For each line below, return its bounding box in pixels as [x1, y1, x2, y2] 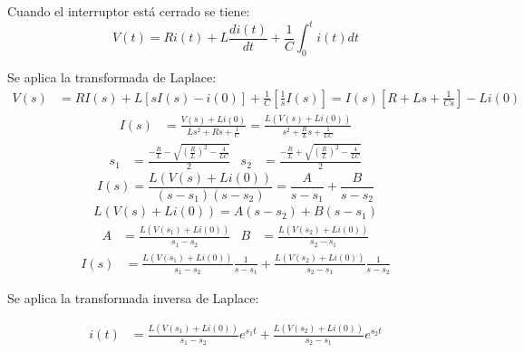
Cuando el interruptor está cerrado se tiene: [7, 2, 250, 20]
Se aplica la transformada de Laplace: [7, 67, 217, 86]
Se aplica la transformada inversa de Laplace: [7, 289, 259, 308]
